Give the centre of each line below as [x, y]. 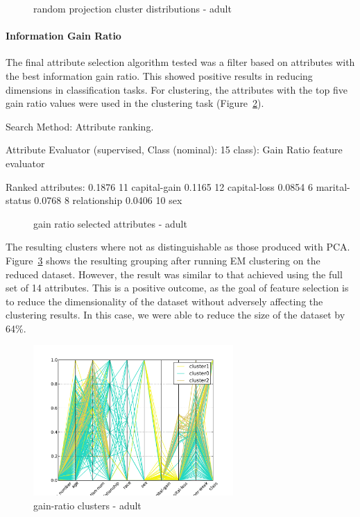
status [18, 200]
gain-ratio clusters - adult [87, 505]
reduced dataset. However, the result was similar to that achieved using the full [174, 274]
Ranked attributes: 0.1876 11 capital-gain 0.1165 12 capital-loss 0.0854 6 [160, 186]
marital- [333, 186]
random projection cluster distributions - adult [132, 8]
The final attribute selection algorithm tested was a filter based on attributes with [180, 62]
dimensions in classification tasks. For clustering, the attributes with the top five [177, 89]
